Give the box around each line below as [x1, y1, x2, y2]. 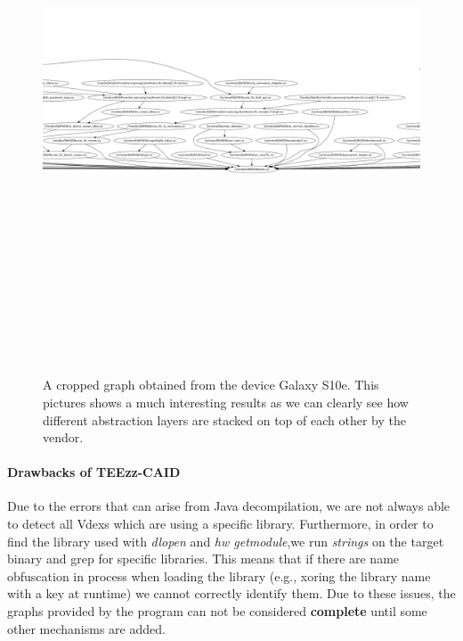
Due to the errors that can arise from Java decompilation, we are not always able [7, 497, 451, 515]
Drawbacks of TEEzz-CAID [7, 463, 181, 481]
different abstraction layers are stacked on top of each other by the [43, 410, 406, 429]
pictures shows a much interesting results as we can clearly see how [43, 392, 409, 411]
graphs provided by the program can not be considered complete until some [7, 602, 427, 620]
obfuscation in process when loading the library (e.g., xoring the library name [7, 566, 431, 585]
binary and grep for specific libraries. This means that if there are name [7, 549, 400, 568]
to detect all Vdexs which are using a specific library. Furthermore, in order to [7, 514, 434, 533]
